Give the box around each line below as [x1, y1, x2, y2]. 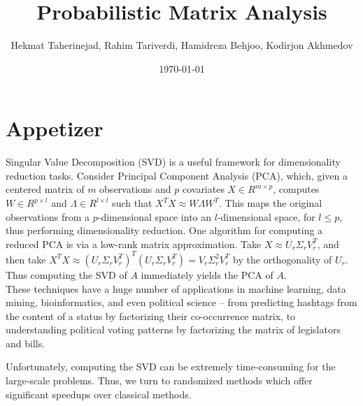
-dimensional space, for [217, 209, 315, 224]
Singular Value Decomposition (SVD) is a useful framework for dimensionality [6, 154, 341, 169]
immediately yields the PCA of [141, 267, 273, 282]
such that [112, 196, 152, 210]
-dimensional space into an [97, 209, 212, 224]
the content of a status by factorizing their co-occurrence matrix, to [6, 308, 296, 323]
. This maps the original [218, 196, 322, 210]
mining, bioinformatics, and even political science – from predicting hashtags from [6, 295, 357, 310]
